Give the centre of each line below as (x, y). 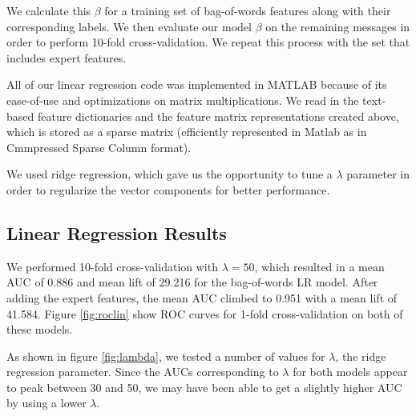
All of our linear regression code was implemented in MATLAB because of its (197, 84)
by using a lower (46, 403)
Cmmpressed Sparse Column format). (99, 147)
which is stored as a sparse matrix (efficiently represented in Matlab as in (187, 132)
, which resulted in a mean (319, 266)
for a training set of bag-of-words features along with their (248, 10)
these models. (40, 329)
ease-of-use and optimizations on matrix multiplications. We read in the (183, 100)
